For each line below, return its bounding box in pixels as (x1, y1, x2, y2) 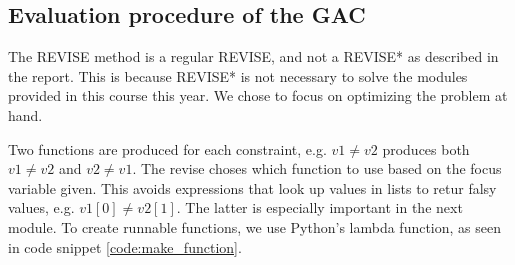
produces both (382, 138, 470, 159)
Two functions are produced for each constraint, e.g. (8, 138, 327, 159)
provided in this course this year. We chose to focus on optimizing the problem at (8, 85, 508, 106)
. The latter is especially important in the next (176, 197, 463, 218)
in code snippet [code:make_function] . (8, 236, 242, 257)
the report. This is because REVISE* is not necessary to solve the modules (8, 65, 468, 86)
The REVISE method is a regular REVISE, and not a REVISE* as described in (8, 46, 499, 67)
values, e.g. (8, 197, 75, 218)
